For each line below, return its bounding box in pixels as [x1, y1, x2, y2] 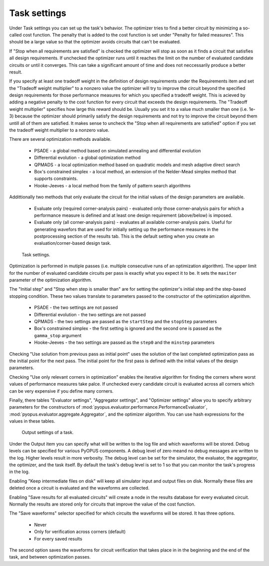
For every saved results [34, 536, 82, 542]
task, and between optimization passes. [9, 554, 91, 560]
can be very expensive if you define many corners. [9, 388, 114, 394]
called [9, 31, 22, 37]
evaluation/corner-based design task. [34, 240, 112, 246]
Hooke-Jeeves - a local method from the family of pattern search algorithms [34, 182, 191, 188]
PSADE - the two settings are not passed [34, 305, 118, 311]
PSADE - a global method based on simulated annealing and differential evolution [34, 147, 201, 153]
